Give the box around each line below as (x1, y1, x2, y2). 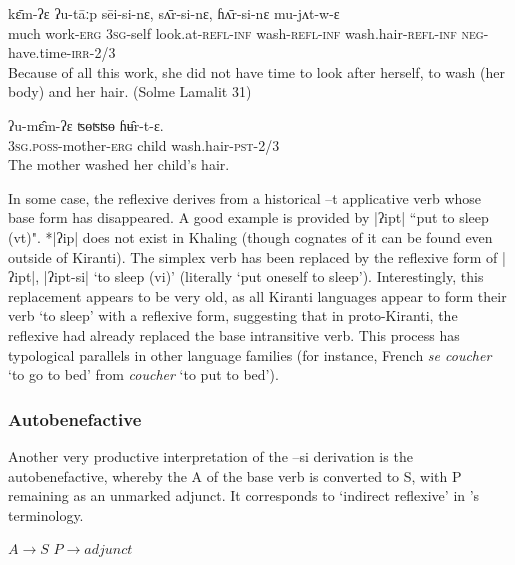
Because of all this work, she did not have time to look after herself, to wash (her (8, 61, 505, 82)
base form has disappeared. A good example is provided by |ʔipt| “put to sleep (8, 207, 489, 228)
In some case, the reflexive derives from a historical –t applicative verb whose (8, 187, 482, 208)
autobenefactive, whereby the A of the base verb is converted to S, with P (8, 465, 462, 486)
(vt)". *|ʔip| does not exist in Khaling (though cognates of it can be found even (8, 226, 493, 247)
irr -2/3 (71, 42, 116, 63)
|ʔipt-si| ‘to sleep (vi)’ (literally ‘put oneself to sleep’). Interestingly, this (43, 266, 484, 287)
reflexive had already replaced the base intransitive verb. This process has (8, 324, 460, 345)
